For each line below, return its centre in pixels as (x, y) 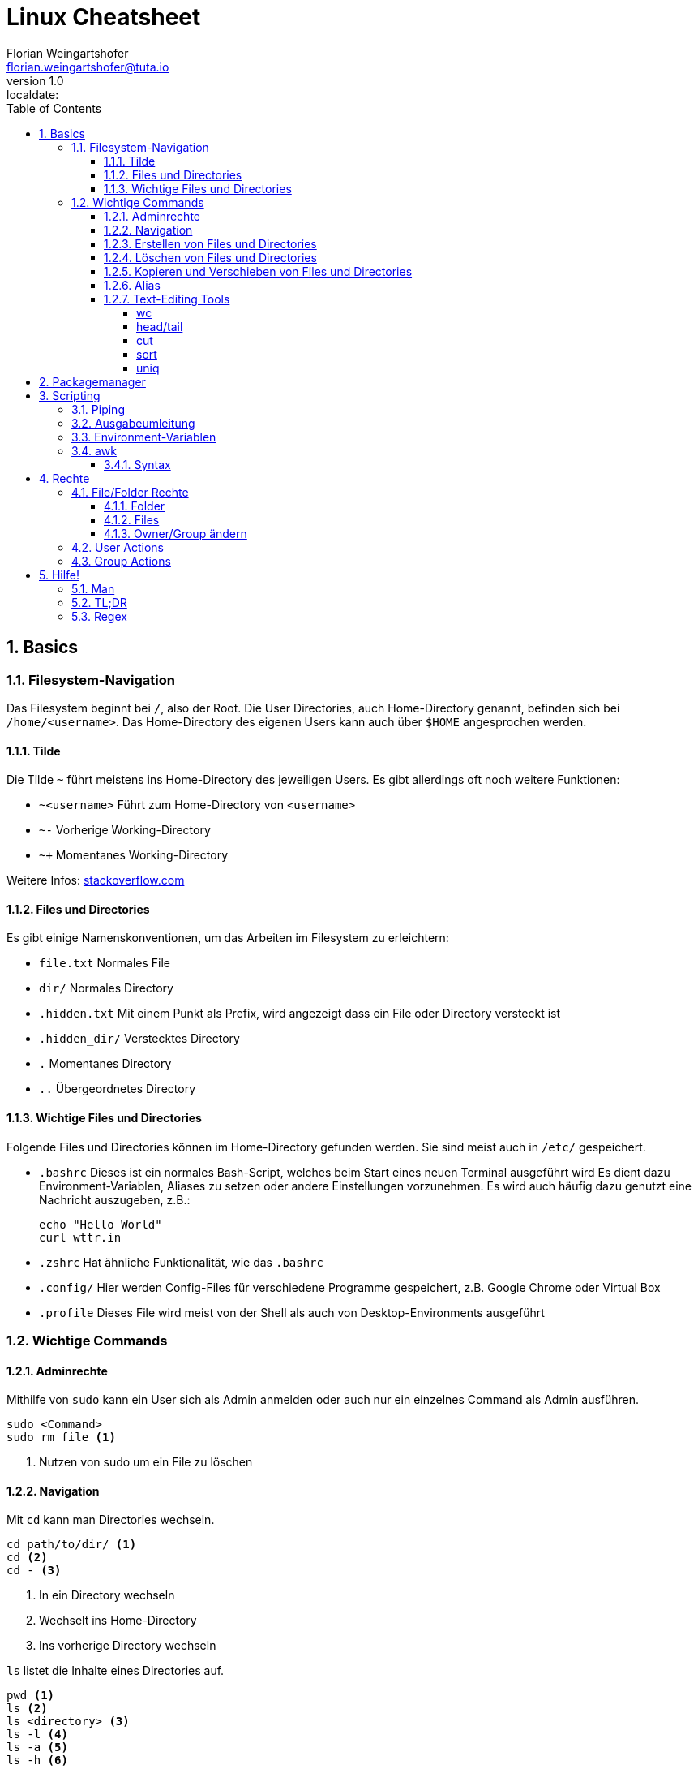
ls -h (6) (37, 1760)
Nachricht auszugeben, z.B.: (115, 1199)
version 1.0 (35, 80)
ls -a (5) (37, 1747)
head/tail (160, 326)
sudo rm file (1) (61, 1438)
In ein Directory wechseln (107, 1595)
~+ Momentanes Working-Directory (134, 855)
